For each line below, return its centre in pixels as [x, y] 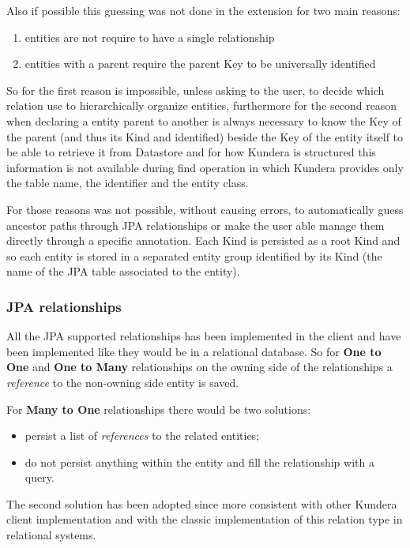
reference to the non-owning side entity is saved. [123, 382]
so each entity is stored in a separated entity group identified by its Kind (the [194, 255]
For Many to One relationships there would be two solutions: [159, 409]
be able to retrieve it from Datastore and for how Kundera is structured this [191, 152]
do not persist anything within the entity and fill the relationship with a [199, 462]
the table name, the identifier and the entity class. [128, 183]
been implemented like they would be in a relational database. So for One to [194, 351]
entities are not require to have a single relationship [150, 37]
